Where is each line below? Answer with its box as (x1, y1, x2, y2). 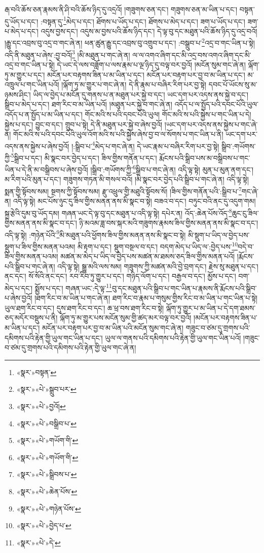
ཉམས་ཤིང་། (5, 89, 31, 99)
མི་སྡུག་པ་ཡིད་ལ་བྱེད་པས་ (187, 229, 250, 240)
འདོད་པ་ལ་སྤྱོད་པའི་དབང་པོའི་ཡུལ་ (174, 99, 258, 109)
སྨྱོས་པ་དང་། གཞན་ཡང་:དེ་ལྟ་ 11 (34, 281, 112, 293)
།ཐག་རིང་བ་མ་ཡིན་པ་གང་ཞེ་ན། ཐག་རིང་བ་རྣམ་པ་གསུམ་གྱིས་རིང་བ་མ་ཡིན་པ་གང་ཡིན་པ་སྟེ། (34, 292, 258, 303)
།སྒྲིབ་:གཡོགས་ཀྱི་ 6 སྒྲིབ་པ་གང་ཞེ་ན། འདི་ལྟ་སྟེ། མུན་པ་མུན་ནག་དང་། (90, 163, 254, 174)
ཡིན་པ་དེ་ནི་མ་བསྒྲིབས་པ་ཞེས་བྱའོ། (5, 164, 88, 174)
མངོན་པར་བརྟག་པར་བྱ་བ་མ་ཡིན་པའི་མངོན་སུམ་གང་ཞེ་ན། (42, 322, 183, 333)
